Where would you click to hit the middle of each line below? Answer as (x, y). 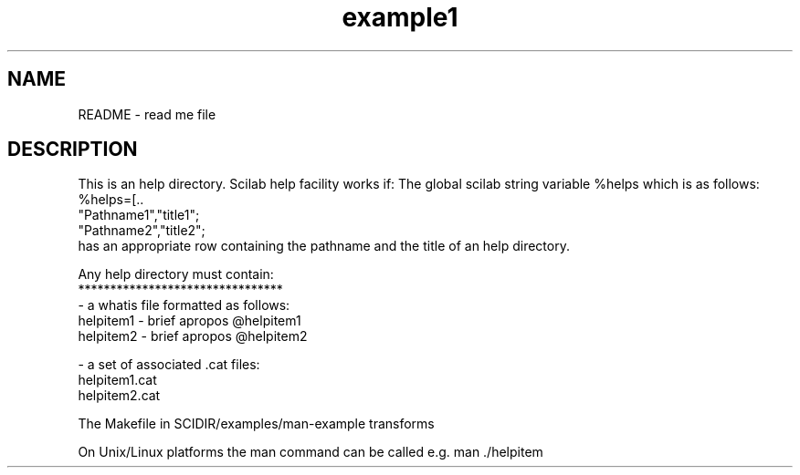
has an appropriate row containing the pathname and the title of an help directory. (324, 246)
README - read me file (147, 114)
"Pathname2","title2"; (142, 231)
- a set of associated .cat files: (169, 365)
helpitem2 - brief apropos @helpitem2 (193, 336)
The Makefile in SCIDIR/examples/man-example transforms (256, 424)
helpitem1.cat (117, 380)
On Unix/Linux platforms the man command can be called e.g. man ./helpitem (311, 452)
